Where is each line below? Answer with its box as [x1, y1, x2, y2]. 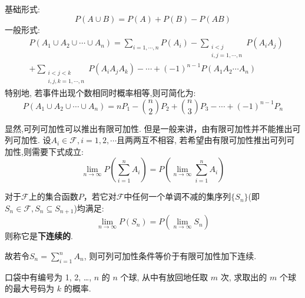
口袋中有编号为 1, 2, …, [5, 270, 92, 283]
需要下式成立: [31, 145, 84, 157]
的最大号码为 [5, 282, 54, 294]
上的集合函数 [28, 190, 78, 203]
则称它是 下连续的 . [5, 230, 73, 242]
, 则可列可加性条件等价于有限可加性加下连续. [84, 250, 257, 262]
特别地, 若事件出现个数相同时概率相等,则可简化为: [5, 87, 196, 98]
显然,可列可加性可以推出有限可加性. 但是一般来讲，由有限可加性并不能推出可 [5, 122, 301, 134]
